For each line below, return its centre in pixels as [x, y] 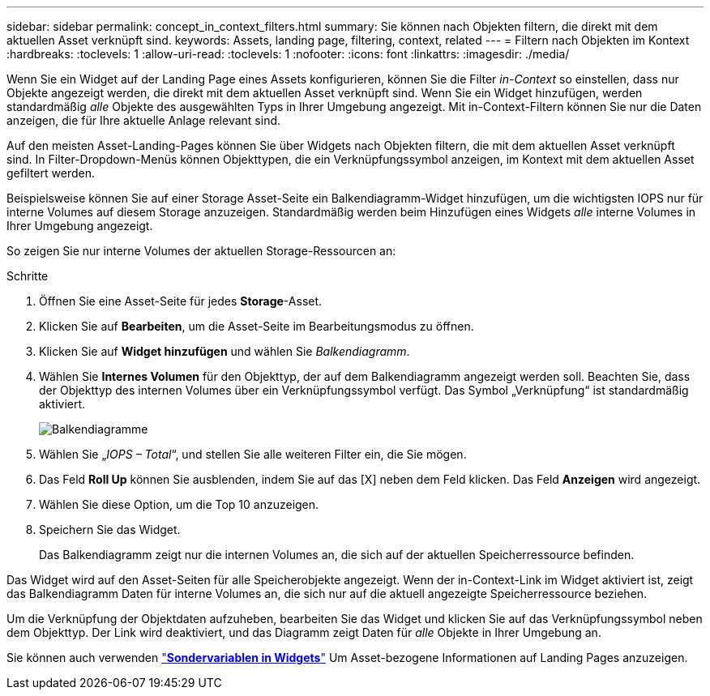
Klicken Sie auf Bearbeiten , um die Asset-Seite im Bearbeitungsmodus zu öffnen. [257, 326]
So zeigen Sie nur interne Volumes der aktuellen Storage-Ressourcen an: [201, 251]
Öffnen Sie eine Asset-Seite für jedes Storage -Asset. [181, 301]
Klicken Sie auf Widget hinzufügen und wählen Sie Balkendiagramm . [225, 351]
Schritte [28, 276]
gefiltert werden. [51, 173]
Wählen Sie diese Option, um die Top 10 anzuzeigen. [179, 504]
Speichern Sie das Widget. [110, 529]
